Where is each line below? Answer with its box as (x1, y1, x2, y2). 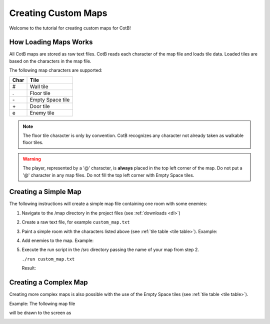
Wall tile (29, 83, 48, 90)
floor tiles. (22, 139, 43, 145)
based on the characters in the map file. (9, 58, 92, 64)
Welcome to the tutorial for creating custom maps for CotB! (9, 25, 131, 31)
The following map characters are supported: (9, 67, 102, 73)
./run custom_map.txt (21, 256, 75, 262)
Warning (22, 155, 41, 162)
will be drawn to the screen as (9, 309, 71, 315)
